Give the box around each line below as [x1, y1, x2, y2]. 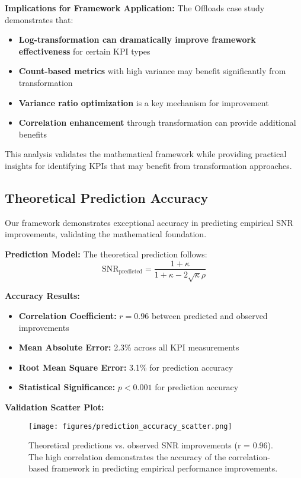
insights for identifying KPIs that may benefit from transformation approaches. [5, 159, 292, 171]
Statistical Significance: [18, 381, 116, 393]
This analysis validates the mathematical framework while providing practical [5, 148, 287, 160]
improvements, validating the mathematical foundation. [5, 228, 207, 240]
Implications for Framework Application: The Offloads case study [5, 2, 265, 14]
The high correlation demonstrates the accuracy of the [28, 450, 226, 463]
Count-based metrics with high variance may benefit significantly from [18, 65, 286, 77]
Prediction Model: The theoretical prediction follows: [5, 247, 207, 260]
